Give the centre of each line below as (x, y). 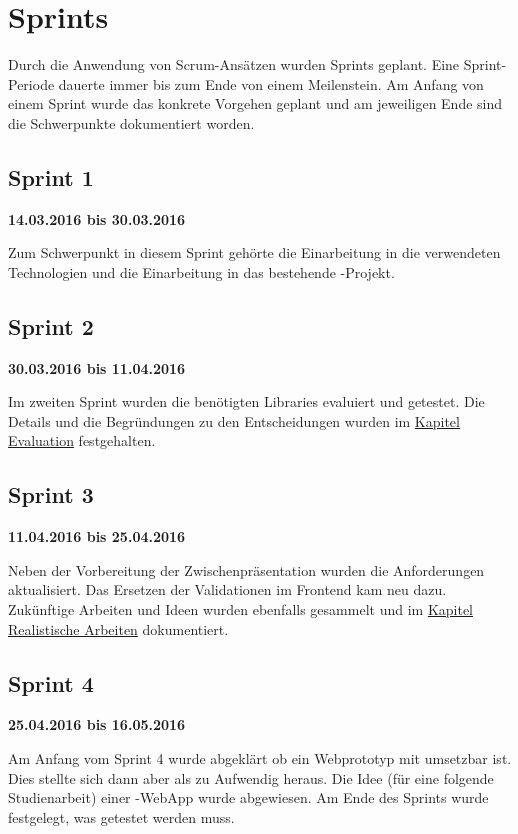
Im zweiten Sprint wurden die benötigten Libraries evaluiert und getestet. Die (246, 401)
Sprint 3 (51, 494)
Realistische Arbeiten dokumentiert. (118, 628)
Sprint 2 (51, 325)
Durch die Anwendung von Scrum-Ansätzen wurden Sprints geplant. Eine (234, 64)
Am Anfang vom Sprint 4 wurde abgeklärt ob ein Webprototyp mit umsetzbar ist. (260, 758)
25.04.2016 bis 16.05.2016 (97, 724)
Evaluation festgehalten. (82, 440)
